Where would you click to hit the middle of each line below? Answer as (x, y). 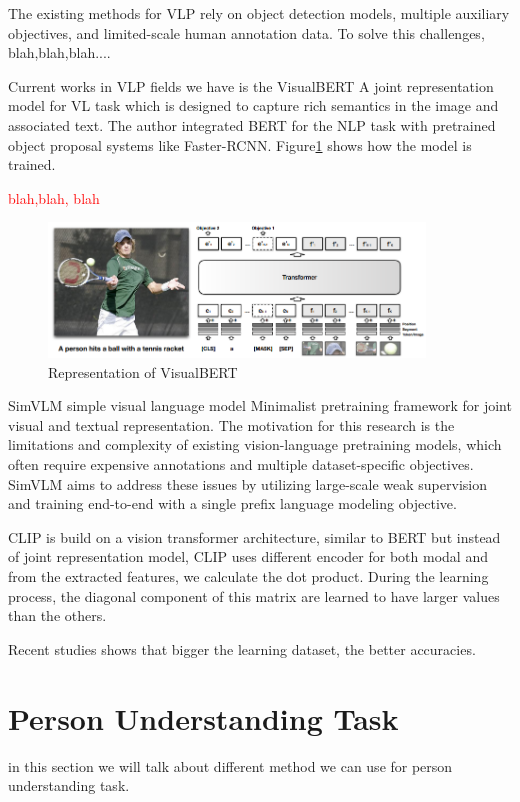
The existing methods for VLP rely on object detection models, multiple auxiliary (259, 13)
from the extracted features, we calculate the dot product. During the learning (248, 576)
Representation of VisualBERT (143, 371)
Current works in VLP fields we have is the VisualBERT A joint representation (251, 85)
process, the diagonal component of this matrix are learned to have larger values (254, 595)
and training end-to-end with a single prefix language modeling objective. (232, 503)
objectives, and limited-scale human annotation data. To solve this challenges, (246, 32)
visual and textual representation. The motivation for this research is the (231, 424)
